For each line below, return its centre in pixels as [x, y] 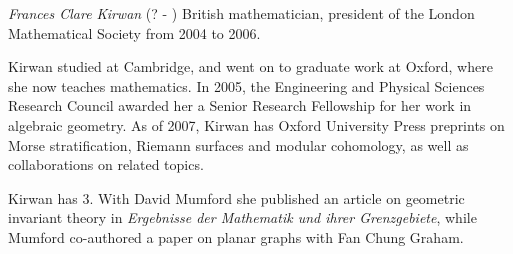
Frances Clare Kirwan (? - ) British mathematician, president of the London [241, 13]
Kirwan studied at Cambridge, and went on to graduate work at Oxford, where [250, 66]
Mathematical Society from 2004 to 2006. [134, 32]
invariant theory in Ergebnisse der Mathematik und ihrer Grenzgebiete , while [242, 217]
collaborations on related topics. [106, 164]
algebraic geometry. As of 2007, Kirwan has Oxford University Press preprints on [256, 124]
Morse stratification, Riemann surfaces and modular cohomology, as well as [238, 144]
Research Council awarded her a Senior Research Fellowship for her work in [240, 105]
